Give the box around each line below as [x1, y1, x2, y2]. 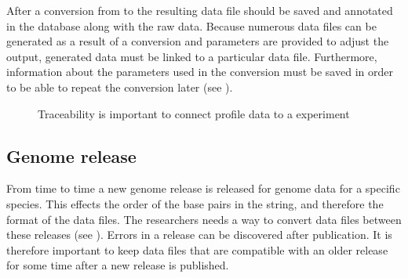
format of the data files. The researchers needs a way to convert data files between [6, 211, 402, 227]
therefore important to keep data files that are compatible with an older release [6, 241, 388, 258]
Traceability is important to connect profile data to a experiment [38, 105, 350, 121]
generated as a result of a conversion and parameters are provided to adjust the [6, 33, 389, 49]
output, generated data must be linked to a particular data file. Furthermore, [6, 48, 377, 64]
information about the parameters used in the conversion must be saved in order [6, 63, 393, 80]
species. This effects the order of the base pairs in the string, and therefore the [6, 195, 384, 211]
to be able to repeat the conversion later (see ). [6, 78, 233, 95]
